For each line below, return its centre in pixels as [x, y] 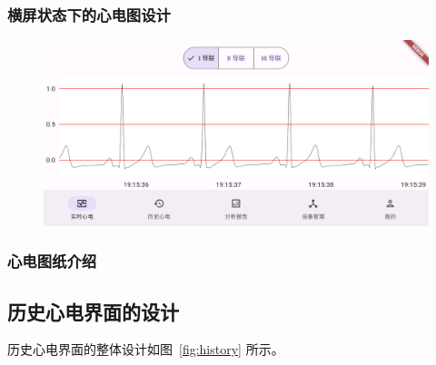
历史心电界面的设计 [93, 311]
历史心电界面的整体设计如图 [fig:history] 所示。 [146, 349]
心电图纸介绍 [52, 261]
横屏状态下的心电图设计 [89, 14]
